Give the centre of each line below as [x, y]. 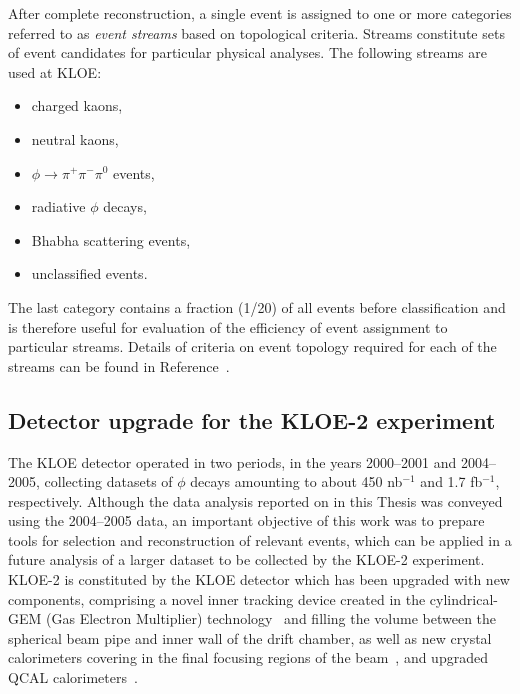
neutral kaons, [75, 138]
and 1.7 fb [451, 481]
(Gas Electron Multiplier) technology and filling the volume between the [271, 618]
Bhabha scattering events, [111, 239]
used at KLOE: [55, 71]
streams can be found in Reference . [119, 365]
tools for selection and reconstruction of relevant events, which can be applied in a [260, 539]
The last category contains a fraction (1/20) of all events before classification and [257, 306]
